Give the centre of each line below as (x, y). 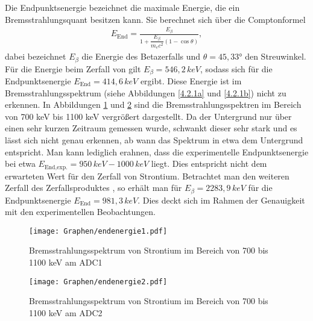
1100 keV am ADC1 (66, 262)
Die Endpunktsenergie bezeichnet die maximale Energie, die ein (122, 7)
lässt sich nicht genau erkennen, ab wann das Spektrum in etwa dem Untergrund (154, 139)
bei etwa (20, 164)
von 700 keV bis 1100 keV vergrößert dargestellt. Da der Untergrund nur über (148, 116)
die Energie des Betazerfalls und (141, 56)
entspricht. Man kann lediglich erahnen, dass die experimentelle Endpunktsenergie (157, 151)
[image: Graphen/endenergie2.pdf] (98, 282)
